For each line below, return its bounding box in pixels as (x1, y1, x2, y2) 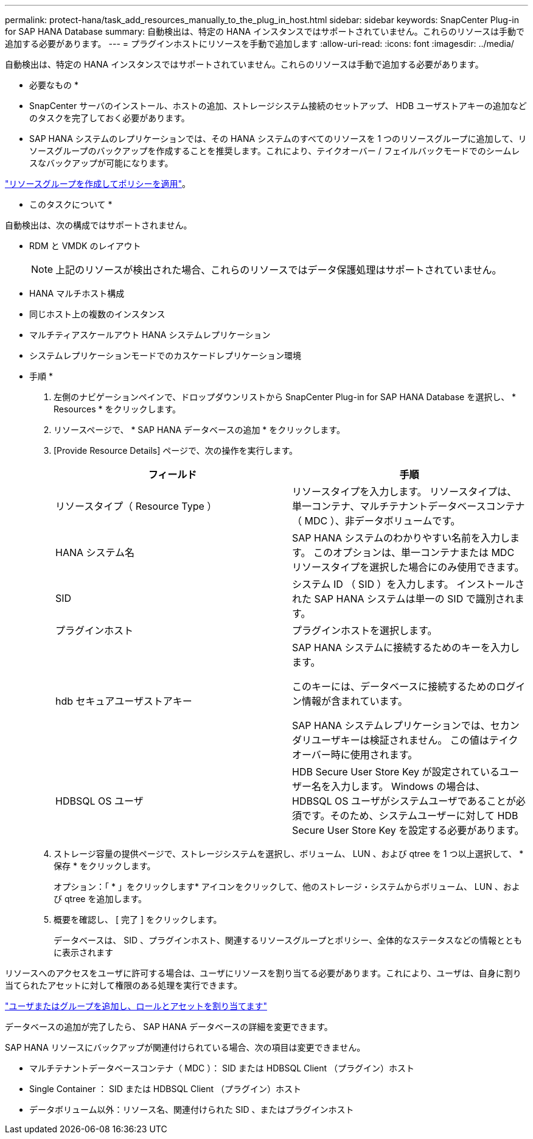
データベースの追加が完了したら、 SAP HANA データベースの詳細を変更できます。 (5, 1021, 333, 1032)
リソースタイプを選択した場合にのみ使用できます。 (292, 561, 524, 573)
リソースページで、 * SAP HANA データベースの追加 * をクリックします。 (54, 425, 345, 435)
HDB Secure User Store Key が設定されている (292, 766, 500, 778)
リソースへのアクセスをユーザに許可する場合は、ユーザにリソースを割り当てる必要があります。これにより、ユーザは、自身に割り (5, 968, 521, 978)
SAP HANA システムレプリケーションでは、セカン (292, 719, 520, 732)
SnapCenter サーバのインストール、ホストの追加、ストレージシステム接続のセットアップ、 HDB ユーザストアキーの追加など (29, 100, 527, 111)
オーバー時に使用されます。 (292, 749, 418, 761)
